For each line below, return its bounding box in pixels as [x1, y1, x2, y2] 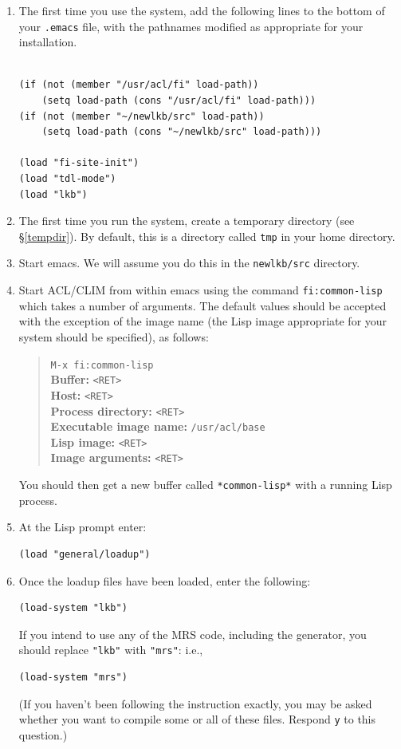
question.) [18, 726, 68, 743]
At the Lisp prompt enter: [18, 518, 147, 535]
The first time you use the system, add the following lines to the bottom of [18, 2, 385, 18]
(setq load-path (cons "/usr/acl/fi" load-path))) [41, 95, 316, 107]
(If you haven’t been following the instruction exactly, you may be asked [18, 695, 372, 712]
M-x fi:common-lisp [50, 359, 154, 371]
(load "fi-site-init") [18, 157, 140, 169]
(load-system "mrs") [18, 672, 128, 683]
